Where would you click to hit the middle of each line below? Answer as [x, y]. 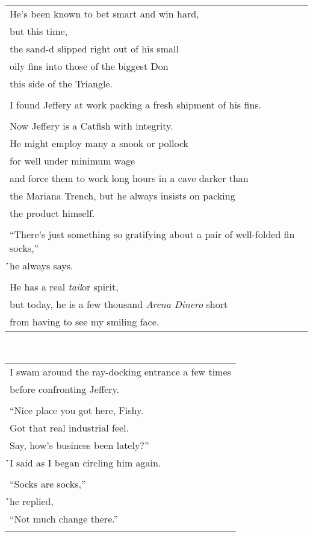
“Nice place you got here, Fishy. [77, 410]
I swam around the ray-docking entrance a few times [120, 371]
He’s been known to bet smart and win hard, [104, 14]
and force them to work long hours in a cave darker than [129, 178]
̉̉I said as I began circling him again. [85, 462]
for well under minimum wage [73, 161]
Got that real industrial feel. [70, 427]
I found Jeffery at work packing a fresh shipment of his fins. [136, 105]
